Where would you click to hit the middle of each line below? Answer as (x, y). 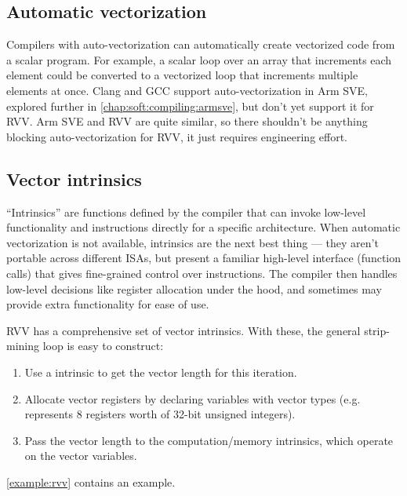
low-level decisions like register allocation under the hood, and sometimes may (194, 288)
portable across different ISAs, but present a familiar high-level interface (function (204, 258)
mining (23, 346)
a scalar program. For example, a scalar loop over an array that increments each (199, 59)
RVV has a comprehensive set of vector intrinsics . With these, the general (184, 330)
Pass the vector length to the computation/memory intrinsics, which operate (209, 440)
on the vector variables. (81, 456)
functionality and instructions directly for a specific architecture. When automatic (203, 227)
